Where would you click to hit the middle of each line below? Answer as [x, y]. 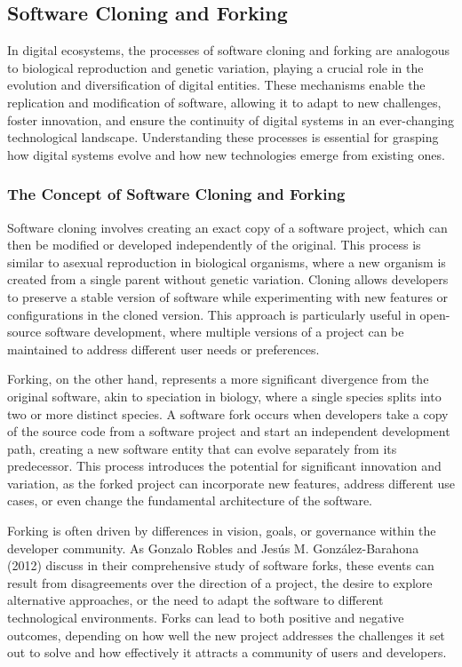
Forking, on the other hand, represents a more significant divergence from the [218, 379]
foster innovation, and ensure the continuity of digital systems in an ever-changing [231, 119]
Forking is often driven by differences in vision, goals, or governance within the [222, 531]
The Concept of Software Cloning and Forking [176, 194]
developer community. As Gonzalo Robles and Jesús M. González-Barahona [213, 548]
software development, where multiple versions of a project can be [224, 332]
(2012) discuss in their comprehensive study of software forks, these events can [221, 565]
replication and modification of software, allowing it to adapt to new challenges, [224, 102]
